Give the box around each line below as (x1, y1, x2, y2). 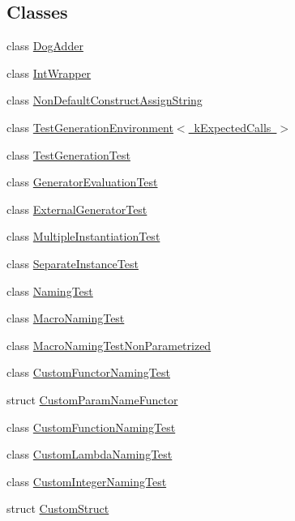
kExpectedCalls (194, 118, 271, 135)
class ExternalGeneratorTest (6, 200, 147, 217)
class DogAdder (6, 37, 83, 54)
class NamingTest (6, 282, 93, 299)
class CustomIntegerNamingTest (6, 472, 167, 489)
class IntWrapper (6, 64, 92, 81)
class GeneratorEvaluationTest (6, 173, 158, 190)
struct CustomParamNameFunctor (6, 391, 178, 408)
